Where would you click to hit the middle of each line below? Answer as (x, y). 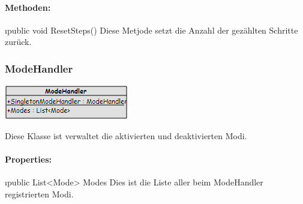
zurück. (18, 42)
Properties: (28, 159)
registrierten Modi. (39, 193)
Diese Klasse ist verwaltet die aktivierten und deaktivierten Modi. (126, 135)
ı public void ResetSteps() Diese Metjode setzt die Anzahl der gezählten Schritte (151, 30)
